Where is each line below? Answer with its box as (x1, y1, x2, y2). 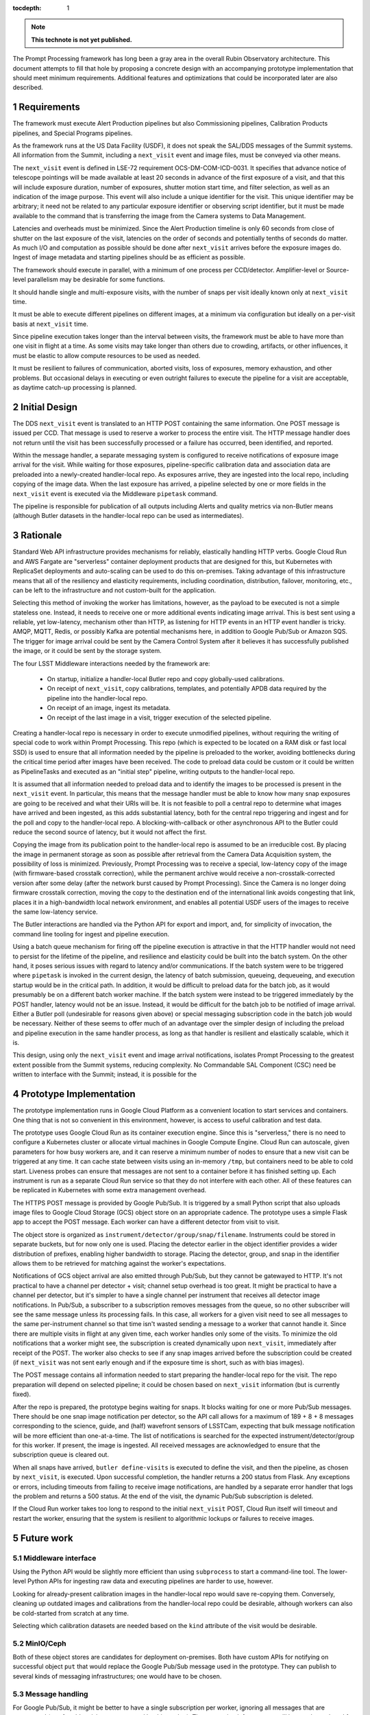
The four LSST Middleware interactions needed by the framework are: (12, 659, 210, 667)
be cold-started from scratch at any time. (12, 1609, 129, 1617)
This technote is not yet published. (31, 35, 133, 44)
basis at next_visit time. (12, 320, 88, 328)
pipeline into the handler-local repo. (47, 694, 148, 702)
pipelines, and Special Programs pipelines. (12, 129, 133, 137)
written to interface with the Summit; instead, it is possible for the (12, 1070, 197, 1078)
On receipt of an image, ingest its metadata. (47, 704, 171, 712)
